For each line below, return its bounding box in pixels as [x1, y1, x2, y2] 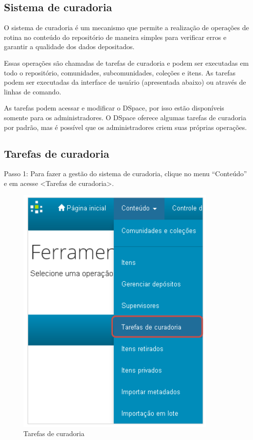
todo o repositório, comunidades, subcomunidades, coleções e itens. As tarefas [4, 67, 235, 77]
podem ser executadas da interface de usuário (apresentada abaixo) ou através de [4, 77, 246, 87]
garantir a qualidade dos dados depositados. [4, 41, 135, 52]
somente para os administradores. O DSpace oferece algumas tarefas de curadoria [4, 112, 246, 122]
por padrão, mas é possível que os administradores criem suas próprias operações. [4, 122, 247, 132]
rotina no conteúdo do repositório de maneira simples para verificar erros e [4, 32, 227, 42]
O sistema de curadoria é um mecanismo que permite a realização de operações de [4, 22, 249, 33]
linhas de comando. [4, 86, 61, 96]
